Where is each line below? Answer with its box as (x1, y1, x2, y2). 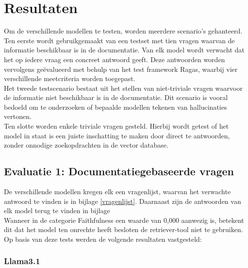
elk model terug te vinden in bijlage (4, 205, 110, 216)
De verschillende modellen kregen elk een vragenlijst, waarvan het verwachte (4, 186, 231, 197)
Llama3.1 (4, 254, 40, 267)
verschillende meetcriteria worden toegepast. (4, 73, 135, 84)
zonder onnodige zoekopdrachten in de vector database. (4, 140, 168, 150)
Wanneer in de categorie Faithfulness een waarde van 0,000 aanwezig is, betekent (4, 215, 244, 225)
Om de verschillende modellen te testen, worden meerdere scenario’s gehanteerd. (4, 26, 243, 36)
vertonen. (4, 111, 32, 121)
